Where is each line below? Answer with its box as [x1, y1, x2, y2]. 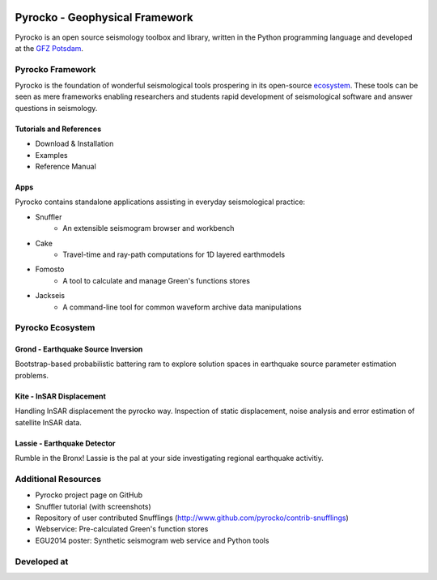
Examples [35, 150, 68, 160]
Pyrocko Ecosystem [15, 322, 95, 334]
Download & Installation [35, 139, 114, 149]
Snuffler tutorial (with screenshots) [35, 501, 151, 511]
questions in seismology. [15, 103, 98, 113]
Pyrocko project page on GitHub [35, 490, 143, 500]
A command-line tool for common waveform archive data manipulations [62, 302, 303, 312]
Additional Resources [15, 473, 101, 484]
